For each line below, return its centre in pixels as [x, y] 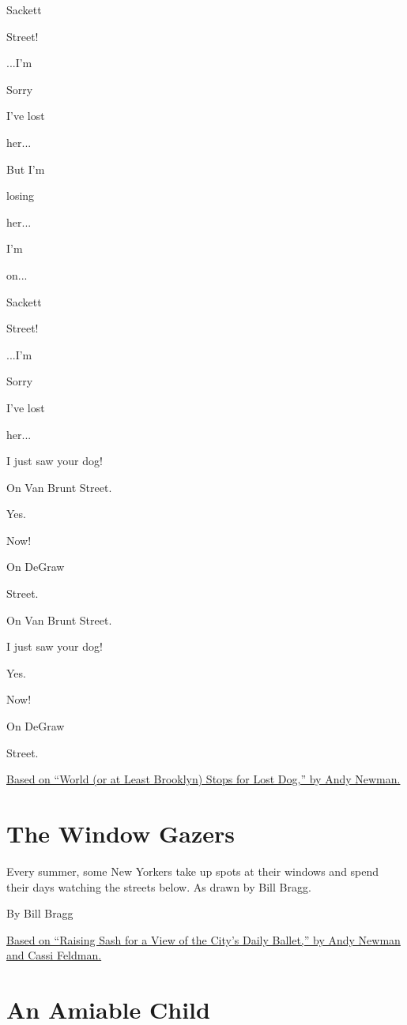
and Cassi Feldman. [54, 955]
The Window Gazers [121, 833]
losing [21, 195]
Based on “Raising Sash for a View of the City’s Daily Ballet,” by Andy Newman [203, 939]
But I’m [26, 169]
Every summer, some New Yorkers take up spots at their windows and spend [193, 871]
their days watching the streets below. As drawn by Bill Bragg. [159, 886]
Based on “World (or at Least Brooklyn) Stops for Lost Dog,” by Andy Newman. [203, 779]
